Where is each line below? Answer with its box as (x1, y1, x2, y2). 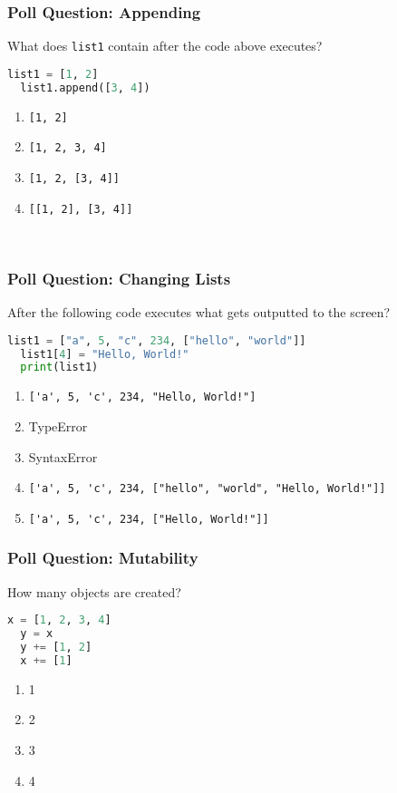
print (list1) (20, 361, 99, 374)
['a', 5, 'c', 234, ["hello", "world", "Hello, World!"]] (28, 482, 386, 496)
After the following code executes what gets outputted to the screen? (7, 303, 391, 322)
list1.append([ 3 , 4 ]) (20, 81, 150, 94)
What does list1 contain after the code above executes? (7, 36, 323, 55)
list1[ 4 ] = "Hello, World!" (20, 347, 189, 361)
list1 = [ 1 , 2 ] (7, 67, 99, 81)
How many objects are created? (7, 582, 181, 601)
